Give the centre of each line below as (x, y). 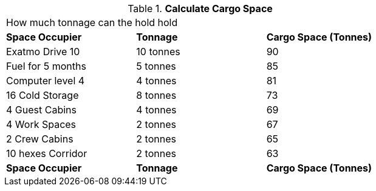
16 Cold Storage (43, 95)
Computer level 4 (46, 81)
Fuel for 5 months (46, 66)
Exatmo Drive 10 (43, 52)
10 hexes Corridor (47, 153)
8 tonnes (156, 95)
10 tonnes (158, 52)
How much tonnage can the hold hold (92, 22)
